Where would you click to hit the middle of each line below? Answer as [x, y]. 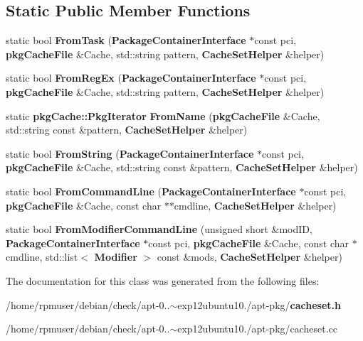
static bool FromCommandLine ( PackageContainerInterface [151, 191]
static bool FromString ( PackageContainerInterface [130, 153]
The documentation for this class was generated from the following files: [163, 280]
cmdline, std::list [42, 257]
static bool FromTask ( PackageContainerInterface [126, 40]
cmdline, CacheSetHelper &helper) [255, 205]
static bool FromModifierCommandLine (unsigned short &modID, [159, 229]
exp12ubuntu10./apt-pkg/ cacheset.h [259, 304]
